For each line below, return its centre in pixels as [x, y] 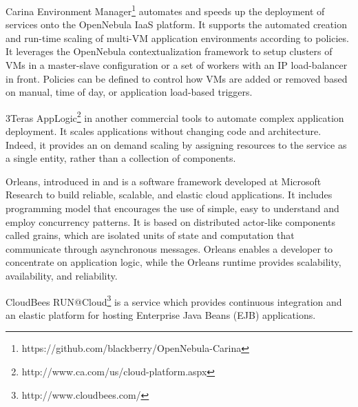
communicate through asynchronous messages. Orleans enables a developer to [169, 248]
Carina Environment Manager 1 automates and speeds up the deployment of [165, 10]
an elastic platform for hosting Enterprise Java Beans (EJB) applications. [161, 314]
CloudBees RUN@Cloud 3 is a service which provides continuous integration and [174, 300]
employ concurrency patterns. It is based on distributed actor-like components [170, 221]
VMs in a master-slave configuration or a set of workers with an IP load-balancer [177, 65]
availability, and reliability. [62, 275]
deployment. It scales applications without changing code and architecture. [164, 131]
